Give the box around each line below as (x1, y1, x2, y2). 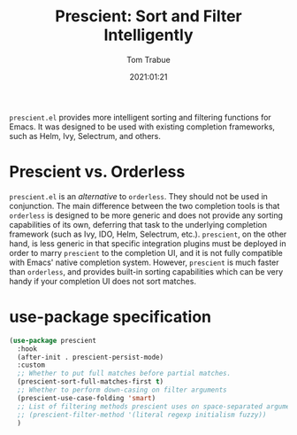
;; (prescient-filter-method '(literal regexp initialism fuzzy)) (17, 410, 267, 419)
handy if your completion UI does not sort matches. (9, 276, 197, 286)
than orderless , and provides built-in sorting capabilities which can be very (9, 266, 284, 276)
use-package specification (9, 307, 212, 327)
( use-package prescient (9, 336, 97, 345)
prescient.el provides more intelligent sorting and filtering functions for (9, 112, 271, 122)
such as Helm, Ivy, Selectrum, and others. (9, 130, 161, 141)
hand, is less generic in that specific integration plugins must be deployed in (9, 237, 286, 249)
